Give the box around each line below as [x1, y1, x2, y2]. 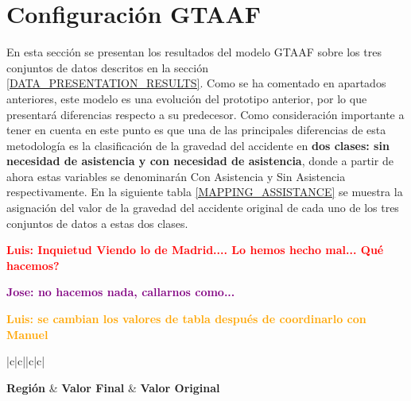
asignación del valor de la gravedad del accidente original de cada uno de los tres [6, 199, 399, 216]
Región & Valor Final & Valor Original [6, 379, 220, 395]
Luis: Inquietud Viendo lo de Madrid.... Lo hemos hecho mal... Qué [6, 241, 384, 258]
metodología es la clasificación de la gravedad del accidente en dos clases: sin [6, 137, 390, 153]
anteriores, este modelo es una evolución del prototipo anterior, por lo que [6, 90, 367, 106]
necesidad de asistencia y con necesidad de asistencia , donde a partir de [6, 152, 394, 169]
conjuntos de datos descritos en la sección [6, 59, 208, 75]
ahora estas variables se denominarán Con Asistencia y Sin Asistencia [6, 168, 346, 184]
